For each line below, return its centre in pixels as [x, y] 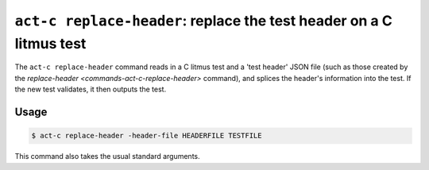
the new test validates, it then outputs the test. [91, 89]
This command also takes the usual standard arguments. [107, 156]
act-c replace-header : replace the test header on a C [203, 21]
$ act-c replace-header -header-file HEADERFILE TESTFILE [147, 136]
